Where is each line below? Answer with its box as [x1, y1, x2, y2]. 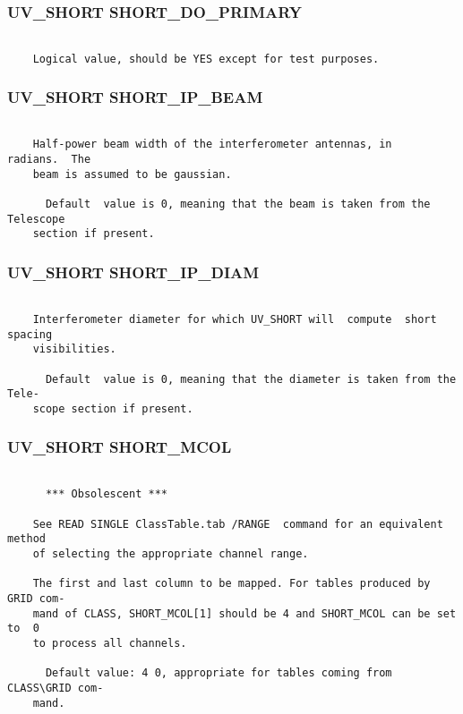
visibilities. [32, 343, 116, 356]
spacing [7, 327, 53, 341]
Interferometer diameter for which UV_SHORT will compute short [32, 312, 437, 326]
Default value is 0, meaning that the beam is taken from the [45, 198, 431, 211]
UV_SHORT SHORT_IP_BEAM [7, 86, 263, 108]
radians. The [7, 153, 91, 166]
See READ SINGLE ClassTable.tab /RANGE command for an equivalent [32, 517, 443, 531]
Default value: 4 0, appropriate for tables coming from [45, 667, 392, 680]
